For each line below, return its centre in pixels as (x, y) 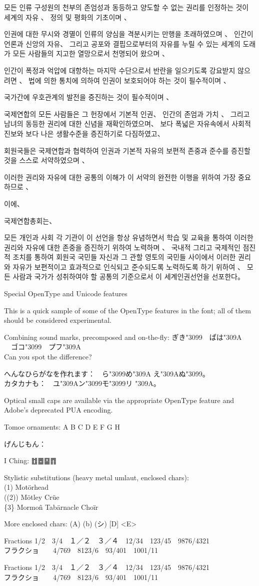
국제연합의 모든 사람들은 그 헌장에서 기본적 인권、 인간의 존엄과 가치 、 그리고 (127, 114)
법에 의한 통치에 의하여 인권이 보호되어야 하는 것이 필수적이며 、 (129, 80)
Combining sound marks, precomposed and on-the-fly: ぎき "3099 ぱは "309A (123, 337)
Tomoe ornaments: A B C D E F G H (62, 427)
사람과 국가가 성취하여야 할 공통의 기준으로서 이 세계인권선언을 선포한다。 (128, 276)
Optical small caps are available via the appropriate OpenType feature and (119, 400)
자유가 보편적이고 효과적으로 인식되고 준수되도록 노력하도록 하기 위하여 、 (128, 266)
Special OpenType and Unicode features (66, 294)
